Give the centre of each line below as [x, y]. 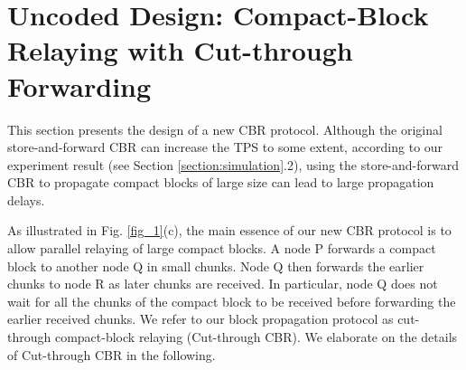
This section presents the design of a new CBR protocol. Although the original [225, 129]
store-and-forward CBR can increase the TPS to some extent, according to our [225, 147]
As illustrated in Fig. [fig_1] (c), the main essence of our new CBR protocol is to [229, 230]
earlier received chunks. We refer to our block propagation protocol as [200, 319]
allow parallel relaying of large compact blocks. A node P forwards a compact [222, 248]
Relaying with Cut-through [180, 50]
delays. [26, 199]
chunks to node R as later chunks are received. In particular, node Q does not [223, 284]
